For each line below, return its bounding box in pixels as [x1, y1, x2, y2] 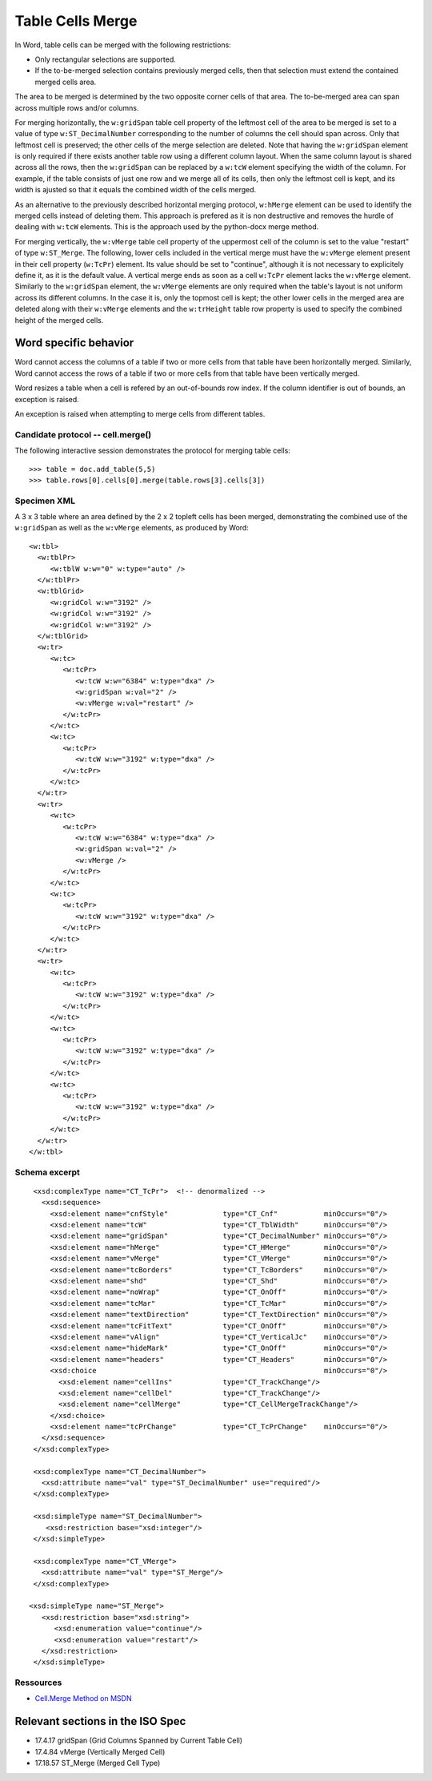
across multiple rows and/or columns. [14, 103, 139, 112]
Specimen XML [14, 495, 76, 506]
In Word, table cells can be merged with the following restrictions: [14, 40, 231, 50]
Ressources [14, 1677, 62, 1688]
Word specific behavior [14, 336, 134, 350]
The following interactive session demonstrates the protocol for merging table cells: [14, 445, 291, 456]
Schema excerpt [14, 1167, 80, 1178]
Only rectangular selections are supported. [34, 54, 176, 64]
